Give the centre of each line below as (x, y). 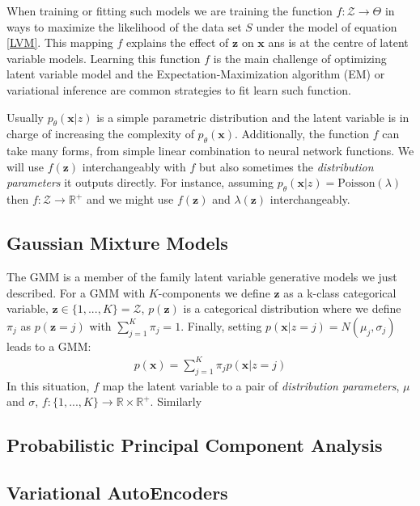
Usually (25, 117)
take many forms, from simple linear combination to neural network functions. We (210, 151)
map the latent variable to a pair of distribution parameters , (251, 385)
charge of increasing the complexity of (100, 134)
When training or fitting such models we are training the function (170, 11)
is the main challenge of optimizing (300, 58)
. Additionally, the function (302, 134)
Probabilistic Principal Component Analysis (195, 445)
